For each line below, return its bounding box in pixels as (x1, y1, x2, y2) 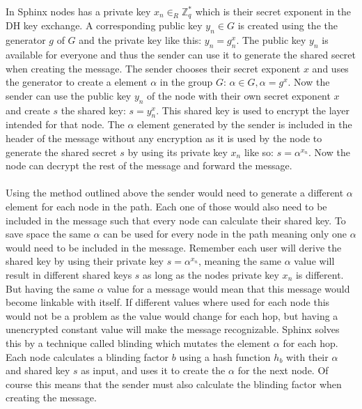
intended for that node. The (6, 117, 125, 132)
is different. (295, 267, 344, 281)
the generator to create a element (6, 75, 148, 89)
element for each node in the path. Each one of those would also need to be (6, 199, 327, 213)
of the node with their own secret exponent (147, 88, 331, 102)
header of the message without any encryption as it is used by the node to (6, 131, 322, 146)
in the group (159, 75, 213, 89)
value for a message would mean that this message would (107, 281, 350, 295)
